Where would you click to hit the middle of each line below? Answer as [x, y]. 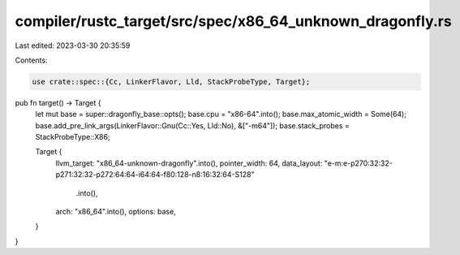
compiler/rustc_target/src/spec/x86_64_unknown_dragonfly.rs [233, 21]
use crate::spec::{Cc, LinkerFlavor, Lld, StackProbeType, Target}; [171, 82]
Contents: [31, 60]
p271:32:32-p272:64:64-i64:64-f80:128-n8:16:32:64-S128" [155, 175]
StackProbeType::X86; [73, 137]
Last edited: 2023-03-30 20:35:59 [73, 45]
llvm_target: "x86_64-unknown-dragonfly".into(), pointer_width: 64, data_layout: [189, 163]
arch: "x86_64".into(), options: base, [116, 212]
